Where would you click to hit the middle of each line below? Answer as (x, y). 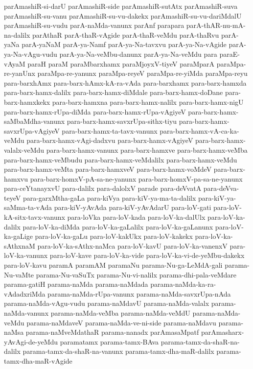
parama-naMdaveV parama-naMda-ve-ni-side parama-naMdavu (121, 322)
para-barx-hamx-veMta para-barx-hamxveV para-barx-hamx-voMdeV (108, 169)
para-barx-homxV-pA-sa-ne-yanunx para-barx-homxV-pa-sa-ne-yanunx (136, 178)
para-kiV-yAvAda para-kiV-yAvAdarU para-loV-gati (133, 207)
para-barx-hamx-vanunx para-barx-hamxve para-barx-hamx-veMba (147, 150)
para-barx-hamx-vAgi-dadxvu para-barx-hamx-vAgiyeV (110, 140)
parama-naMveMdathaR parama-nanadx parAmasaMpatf (112, 332)
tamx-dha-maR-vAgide (38, 360)
